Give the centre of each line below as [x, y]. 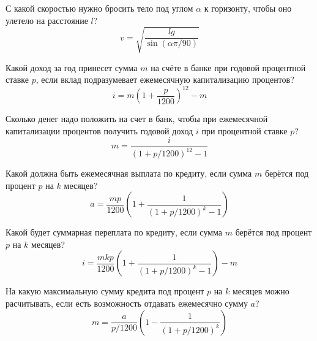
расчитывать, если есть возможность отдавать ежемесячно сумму [127, 303]
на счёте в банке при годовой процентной [228, 67]
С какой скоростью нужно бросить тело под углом [99, 8]
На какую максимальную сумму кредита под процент [105, 291]
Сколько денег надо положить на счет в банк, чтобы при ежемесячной [137, 119]
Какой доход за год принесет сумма [72, 67]
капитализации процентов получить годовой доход [99, 131]
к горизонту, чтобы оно [248, 8]
